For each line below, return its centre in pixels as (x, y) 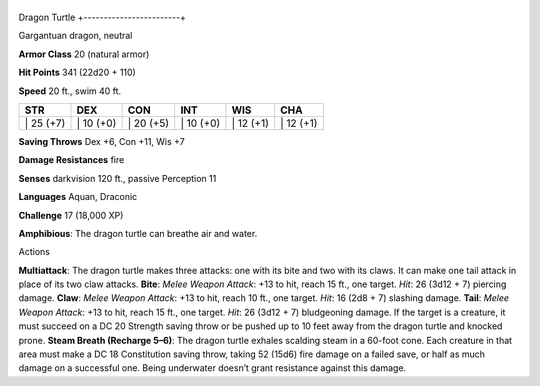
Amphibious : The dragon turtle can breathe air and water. (138, 233)
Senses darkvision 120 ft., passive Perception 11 (117, 178)
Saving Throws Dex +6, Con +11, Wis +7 (101, 141)
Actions (34, 252)
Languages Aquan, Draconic (78, 197)
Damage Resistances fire (71, 160)
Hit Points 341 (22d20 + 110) (77, 72)
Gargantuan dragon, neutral (75, 36)
